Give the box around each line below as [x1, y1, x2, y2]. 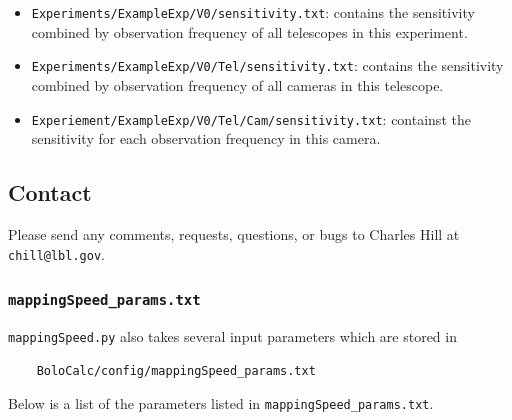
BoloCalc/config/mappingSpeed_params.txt [36, 363, 316, 378]
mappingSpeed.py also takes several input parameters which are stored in [8, 325, 457, 346]
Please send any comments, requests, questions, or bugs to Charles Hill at [8, 223, 460, 244]
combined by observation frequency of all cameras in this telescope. [31, 74, 444, 95]
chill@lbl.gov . [8, 243, 105, 264]
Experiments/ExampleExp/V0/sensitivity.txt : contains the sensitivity [31, 2, 475, 22]
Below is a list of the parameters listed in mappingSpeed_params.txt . [8, 393, 434, 414]
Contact [8, 177, 92, 208]
